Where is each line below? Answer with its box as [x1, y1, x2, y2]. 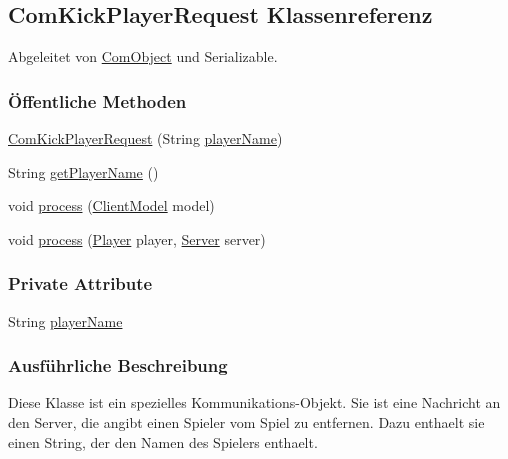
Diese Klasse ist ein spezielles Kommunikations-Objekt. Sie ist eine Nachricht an [8, 392, 501, 413]
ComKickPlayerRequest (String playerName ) [8, 128, 283, 149]
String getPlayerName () [8, 161, 159, 182]
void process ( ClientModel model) [8, 195, 215, 216]
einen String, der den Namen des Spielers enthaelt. [8, 431, 318, 452]
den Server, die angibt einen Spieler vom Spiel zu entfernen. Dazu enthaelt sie [8, 412, 485, 433]
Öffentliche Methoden [8, 88, 187, 113]
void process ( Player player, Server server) [8, 228, 266, 249]
